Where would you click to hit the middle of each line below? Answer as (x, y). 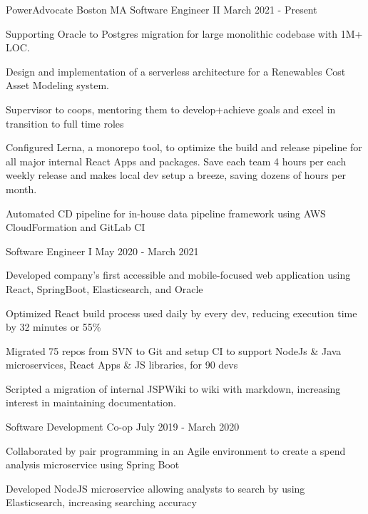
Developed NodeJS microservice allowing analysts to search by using (155, 488)
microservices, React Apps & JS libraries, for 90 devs (122, 365)
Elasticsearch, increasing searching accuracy (101, 502)
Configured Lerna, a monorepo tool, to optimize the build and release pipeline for (184, 147)
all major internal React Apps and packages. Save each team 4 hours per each (176, 161)
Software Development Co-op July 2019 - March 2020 (123, 427)
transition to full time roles (65, 123)
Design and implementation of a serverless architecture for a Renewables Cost (176, 71)
